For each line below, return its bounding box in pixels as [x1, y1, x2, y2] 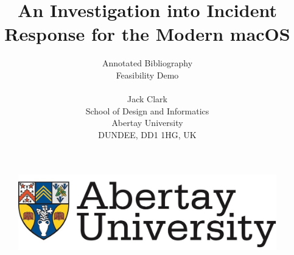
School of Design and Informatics [85, 104, 209, 117]
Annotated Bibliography [102, 57, 193, 69]
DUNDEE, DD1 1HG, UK [98, 128, 197, 141]
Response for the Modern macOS [4, 21, 290, 46]
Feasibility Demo [116, 68, 179, 81]
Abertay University [111, 116, 183, 129]
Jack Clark [127, 93, 167, 105]
